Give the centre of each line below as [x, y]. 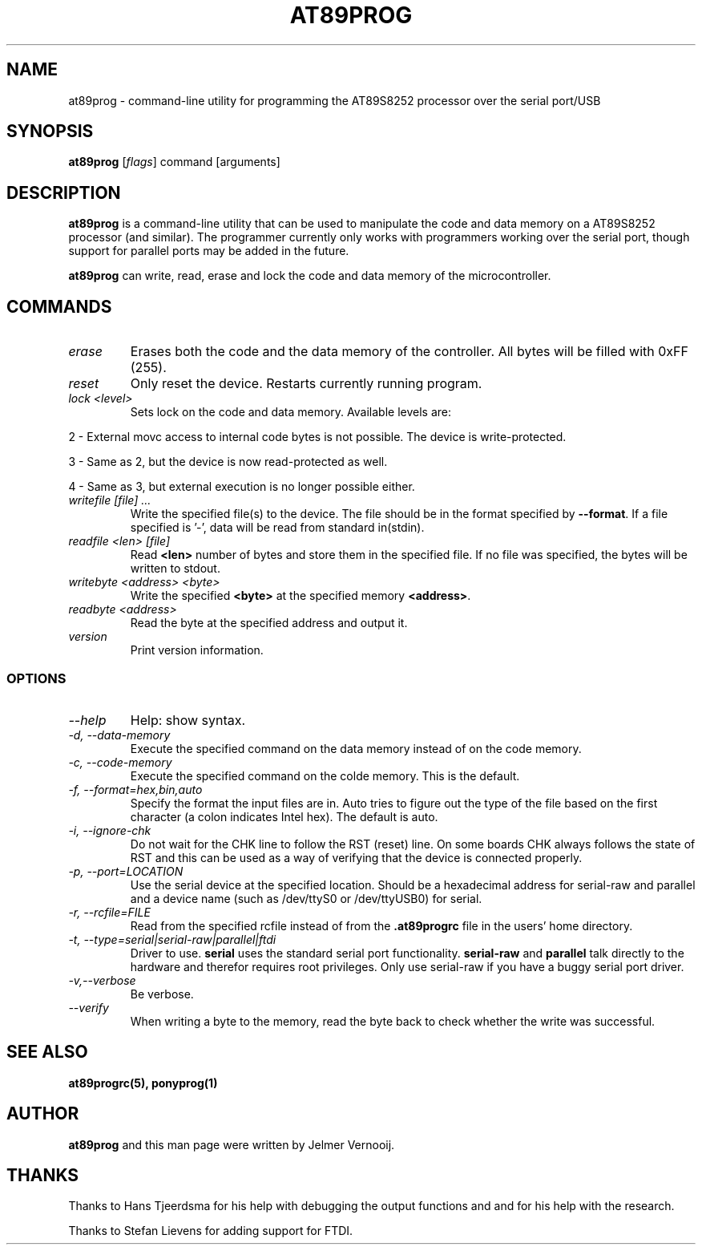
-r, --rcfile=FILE [109, 912]
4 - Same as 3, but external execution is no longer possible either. [242, 487]
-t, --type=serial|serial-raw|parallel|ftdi [172, 939]
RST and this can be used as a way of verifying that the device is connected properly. [356, 857]
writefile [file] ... [110, 500]
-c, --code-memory [120, 762]
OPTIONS [36, 678]
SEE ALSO [47, 1052]
